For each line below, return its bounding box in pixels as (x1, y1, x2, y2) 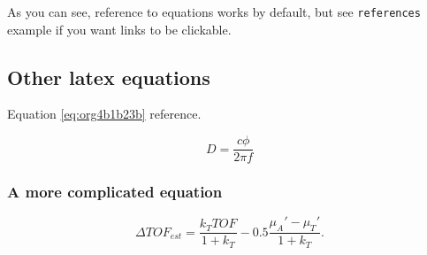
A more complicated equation (7, 181, 223, 203)
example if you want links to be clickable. (7, 19, 232, 38)
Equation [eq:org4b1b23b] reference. (7, 104, 202, 123)
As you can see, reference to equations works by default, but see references (7, 3, 421, 20)
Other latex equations (7, 63, 210, 90)
